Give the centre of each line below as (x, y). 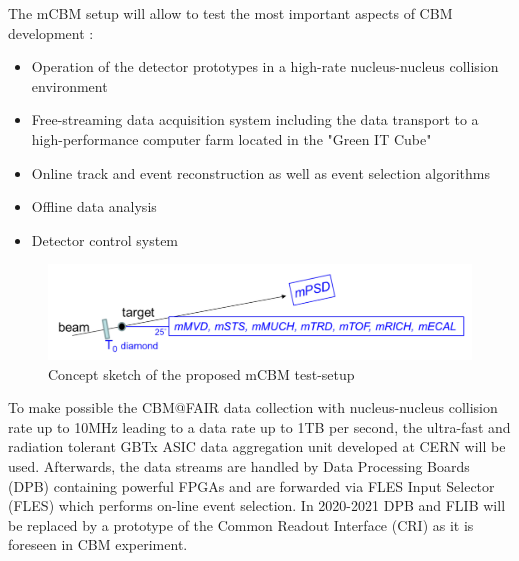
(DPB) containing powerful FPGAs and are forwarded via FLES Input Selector (251, 485)
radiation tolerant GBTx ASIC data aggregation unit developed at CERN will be (257, 446)
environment (69, 85)
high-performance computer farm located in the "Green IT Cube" (231, 138)
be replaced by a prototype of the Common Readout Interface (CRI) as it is (241, 524)
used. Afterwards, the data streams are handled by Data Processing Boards (239, 465)
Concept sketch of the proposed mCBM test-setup (201, 373)
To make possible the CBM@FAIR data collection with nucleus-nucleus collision (253, 407)
